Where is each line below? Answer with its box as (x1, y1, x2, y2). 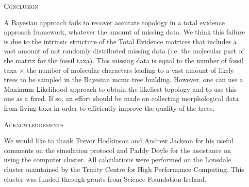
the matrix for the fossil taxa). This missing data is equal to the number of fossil (4, 55, 244, 65)
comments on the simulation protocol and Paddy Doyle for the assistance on (4, 145, 231, 155)
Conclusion (4, 1, 38, 11)
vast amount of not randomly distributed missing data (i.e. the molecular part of (4, 46, 244, 56)
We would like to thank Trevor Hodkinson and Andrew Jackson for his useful (4, 136, 234, 146)
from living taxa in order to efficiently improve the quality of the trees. (4, 102, 215, 113)
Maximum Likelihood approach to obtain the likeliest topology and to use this (4, 84, 237, 94)
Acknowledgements (4, 119, 64, 129)
